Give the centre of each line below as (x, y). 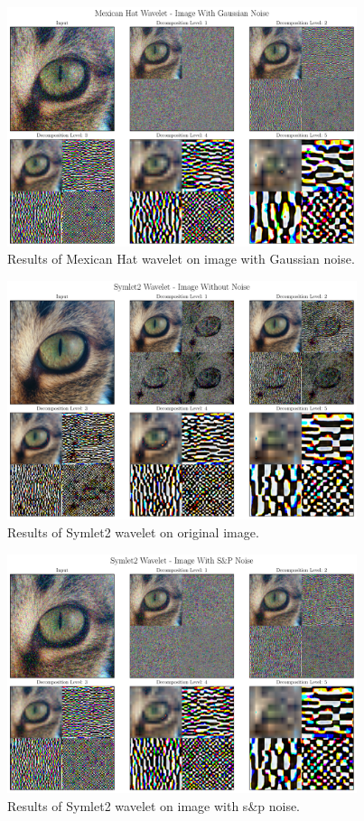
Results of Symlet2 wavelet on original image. (133, 532)
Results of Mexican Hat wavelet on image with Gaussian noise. (181, 259)
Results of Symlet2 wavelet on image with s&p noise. (154, 805)
